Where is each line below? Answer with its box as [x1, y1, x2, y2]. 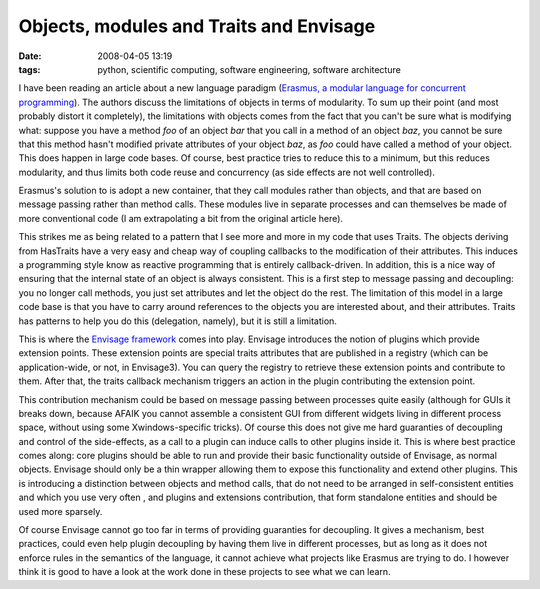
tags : [18, 63, 41, 75]
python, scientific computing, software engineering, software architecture [97, 63, 402, 75]
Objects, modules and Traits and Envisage [18, 15, 376, 37]
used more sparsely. [18, 505, 103, 517]
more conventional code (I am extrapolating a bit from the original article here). [18, 212, 344, 224]
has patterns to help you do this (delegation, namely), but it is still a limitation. [18, 315, 337, 327]
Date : [18, 50, 42, 62]
